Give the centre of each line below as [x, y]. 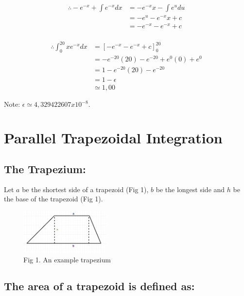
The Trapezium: [45, 168]
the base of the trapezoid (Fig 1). [53, 199]
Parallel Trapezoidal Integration [113, 138]
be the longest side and [190, 189]
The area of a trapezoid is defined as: [99, 286]
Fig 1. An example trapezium [67, 259]
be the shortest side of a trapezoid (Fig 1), [85, 189]
